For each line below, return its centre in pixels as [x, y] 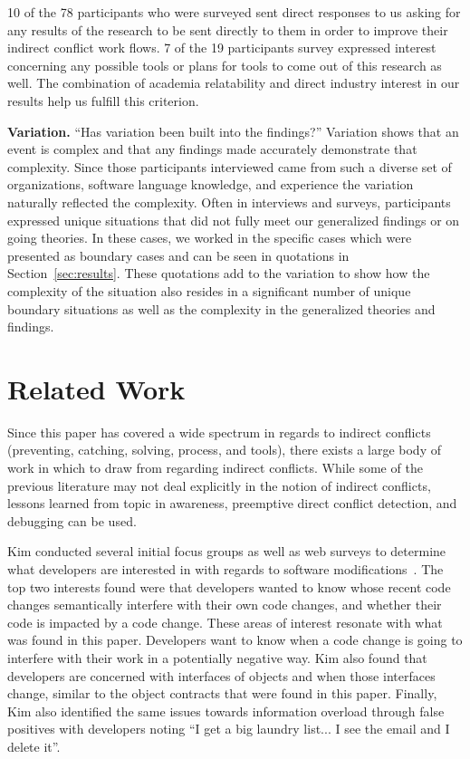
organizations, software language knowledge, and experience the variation [211, 184]
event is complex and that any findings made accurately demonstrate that [212, 149]
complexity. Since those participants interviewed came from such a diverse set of [230, 166]
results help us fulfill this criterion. [103, 100]
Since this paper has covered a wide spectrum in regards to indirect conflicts [219, 432]
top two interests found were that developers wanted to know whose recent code [229, 586]
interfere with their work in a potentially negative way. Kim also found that [217, 657]
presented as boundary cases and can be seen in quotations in [178, 255]
